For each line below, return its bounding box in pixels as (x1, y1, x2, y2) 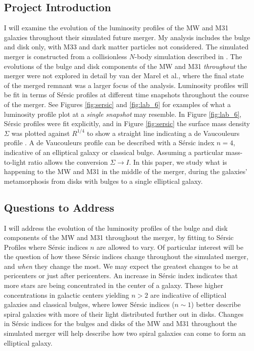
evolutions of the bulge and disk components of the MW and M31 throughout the (4, 61, 247, 71)
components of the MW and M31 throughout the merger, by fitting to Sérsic (4, 232, 234, 242)
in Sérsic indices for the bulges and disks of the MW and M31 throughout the (4, 318, 237, 329)
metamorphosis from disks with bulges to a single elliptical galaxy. (4, 175, 203, 186)
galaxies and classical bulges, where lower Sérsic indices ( (4, 299, 175, 309)
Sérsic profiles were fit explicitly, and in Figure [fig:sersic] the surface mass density (4, 118, 250, 129)
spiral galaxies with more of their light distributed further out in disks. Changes (4, 308, 244, 319)
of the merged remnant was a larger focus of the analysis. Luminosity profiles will (4, 80, 248, 90)
